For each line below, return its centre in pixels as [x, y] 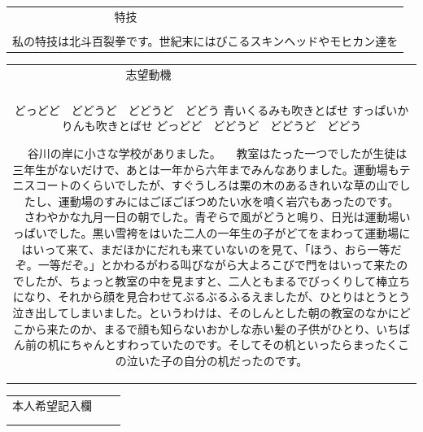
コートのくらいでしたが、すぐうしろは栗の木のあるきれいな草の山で [217, 185]
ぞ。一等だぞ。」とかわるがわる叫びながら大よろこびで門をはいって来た [206, 265]
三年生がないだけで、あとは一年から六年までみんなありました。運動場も [206, 169]
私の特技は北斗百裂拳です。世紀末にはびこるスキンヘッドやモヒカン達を [205, 40]
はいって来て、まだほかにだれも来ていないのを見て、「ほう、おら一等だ [211, 249]
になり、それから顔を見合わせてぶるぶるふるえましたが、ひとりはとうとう [211, 297]
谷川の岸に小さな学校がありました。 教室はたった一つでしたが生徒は [217, 153]
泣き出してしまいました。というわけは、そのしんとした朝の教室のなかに [206, 312]
